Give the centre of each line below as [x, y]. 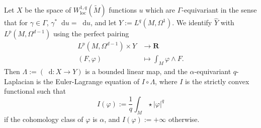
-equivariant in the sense [219, 10]
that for [16, 22]
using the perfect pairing [91, 34]
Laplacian [19, 81]
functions [123, 10]
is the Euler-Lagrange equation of [88, 81]
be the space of [48, 10]
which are [160, 10]
